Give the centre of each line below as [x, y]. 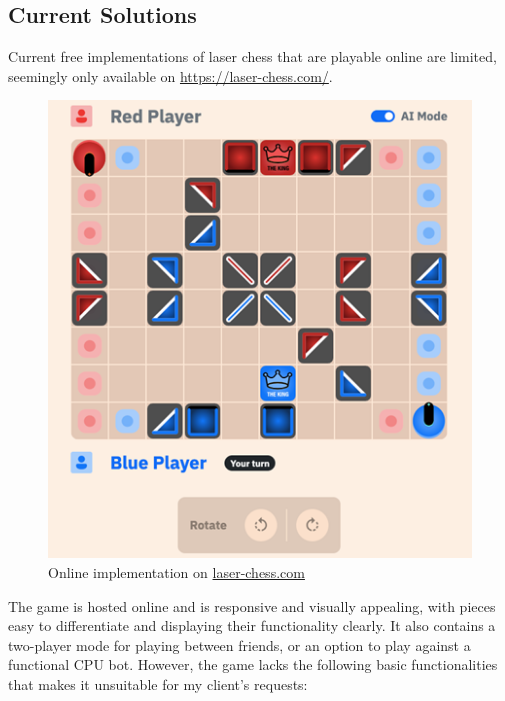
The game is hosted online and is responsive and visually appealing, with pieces [252, 605]
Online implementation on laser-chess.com [176, 572]
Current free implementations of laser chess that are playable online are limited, [252, 56]
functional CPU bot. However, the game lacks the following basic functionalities [253, 664]
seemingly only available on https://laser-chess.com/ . [170, 75]
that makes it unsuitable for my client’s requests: [158, 683]
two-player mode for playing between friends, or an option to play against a [239, 644]
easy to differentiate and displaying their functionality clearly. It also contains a [252, 625]
